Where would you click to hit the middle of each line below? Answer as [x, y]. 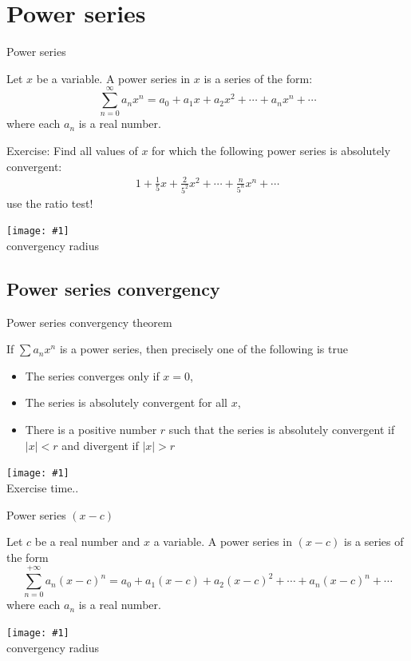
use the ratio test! [50, 203]
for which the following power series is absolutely [271, 151]
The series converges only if [92, 375]
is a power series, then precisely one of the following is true [204, 349]
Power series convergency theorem [89, 322]
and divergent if [100, 445]
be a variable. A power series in [113, 78]
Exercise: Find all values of [72, 151]
